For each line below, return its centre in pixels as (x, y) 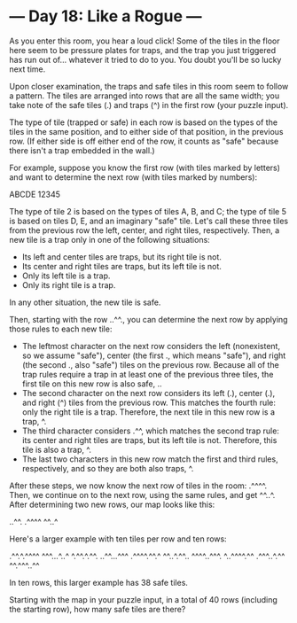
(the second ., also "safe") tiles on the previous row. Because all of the (150, 364)
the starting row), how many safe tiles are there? (98, 609)
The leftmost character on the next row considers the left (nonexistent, (151, 346)
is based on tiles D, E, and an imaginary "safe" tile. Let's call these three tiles (149, 221)
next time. (27, 69)
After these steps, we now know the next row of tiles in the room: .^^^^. (138, 486)
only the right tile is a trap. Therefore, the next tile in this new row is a (148, 412)
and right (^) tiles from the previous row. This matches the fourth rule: (149, 402)
